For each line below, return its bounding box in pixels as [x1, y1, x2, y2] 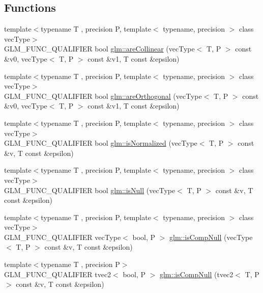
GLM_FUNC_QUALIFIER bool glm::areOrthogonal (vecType [4, 90, 202, 101]
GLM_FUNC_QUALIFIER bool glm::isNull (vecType [4, 184, 176, 195]
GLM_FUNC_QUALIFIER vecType [4, 231, 121, 242]
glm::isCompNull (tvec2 [159, 269, 233, 279]
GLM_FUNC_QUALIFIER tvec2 [4, 269, 111, 279]
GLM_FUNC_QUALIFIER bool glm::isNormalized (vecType [4, 138, 197, 148]
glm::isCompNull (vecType [169, 231, 253, 242]
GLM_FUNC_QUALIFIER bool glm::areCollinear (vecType [4, 43, 195, 54]
